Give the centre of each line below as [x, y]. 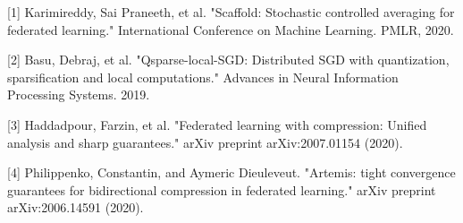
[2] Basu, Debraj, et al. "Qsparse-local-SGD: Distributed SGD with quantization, [228, 60]
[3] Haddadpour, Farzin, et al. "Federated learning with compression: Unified [217, 124]
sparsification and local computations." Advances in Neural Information [203, 77]
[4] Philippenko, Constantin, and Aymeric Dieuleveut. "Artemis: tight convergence [231, 172]
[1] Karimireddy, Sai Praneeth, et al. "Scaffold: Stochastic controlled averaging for [231, 12]
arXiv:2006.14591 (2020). [76, 207]
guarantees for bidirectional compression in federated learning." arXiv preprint [222, 189]
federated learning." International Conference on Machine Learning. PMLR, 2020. [231, 29]
